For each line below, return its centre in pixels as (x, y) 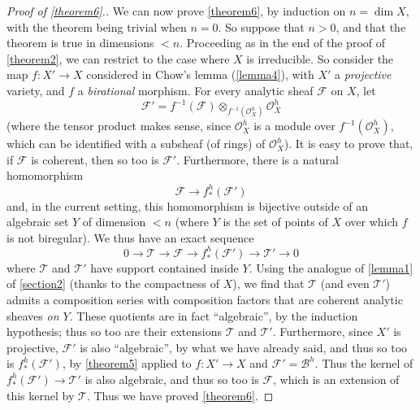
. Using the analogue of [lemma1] (331, 267)
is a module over (294, 126)
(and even (345, 284)
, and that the (371, 26)
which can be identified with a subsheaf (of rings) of (136, 144)
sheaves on (33, 315)
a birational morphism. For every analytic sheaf (195, 90)
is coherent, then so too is (95, 159)
